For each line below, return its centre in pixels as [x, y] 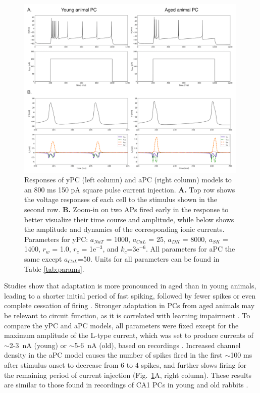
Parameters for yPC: [56, 239]
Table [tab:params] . [54, 268]
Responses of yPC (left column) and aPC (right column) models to [128, 180]
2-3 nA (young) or [38, 345]
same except [43, 259]
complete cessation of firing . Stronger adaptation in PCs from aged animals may [129, 305]
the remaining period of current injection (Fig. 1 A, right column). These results [128, 375]
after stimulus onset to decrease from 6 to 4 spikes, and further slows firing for [125, 364]
